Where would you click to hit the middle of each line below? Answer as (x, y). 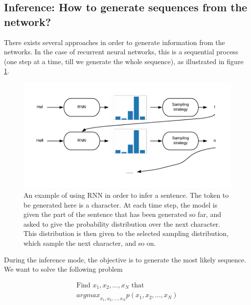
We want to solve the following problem (63, 269)
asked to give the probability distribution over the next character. (122, 223)
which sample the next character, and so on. (90, 243)
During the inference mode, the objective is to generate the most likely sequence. (125, 259)
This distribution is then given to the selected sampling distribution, (126, 233)
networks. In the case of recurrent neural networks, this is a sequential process (121, 52)
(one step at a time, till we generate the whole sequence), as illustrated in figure (124, 61)
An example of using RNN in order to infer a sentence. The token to (126, 195)
